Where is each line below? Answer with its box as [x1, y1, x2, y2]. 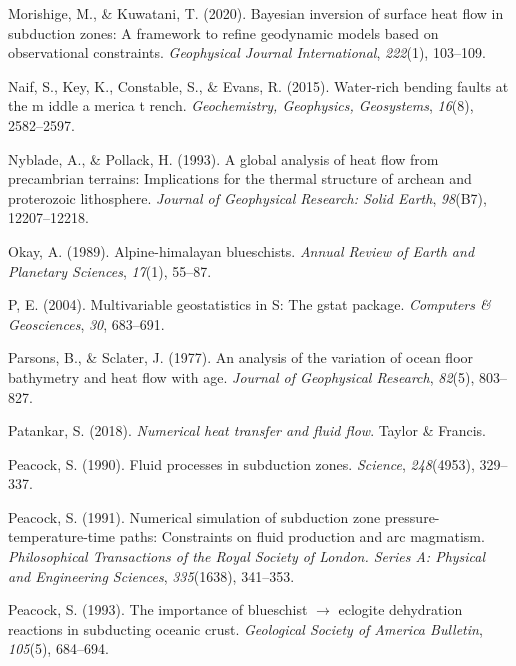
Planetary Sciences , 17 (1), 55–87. [8, 260, 212, 281]
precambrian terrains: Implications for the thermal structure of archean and [8, 168, 472, 189]
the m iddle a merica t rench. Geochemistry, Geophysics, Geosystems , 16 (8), [8, 95, 474, 116]
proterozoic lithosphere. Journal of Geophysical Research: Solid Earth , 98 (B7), [8, 187, 487, 208]
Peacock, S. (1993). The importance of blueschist [8, 599, 308, 620]
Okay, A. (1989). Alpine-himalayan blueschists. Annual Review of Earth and [8, 240, 475, 261]
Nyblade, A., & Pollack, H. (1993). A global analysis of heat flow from [8, 148, 439, 169]
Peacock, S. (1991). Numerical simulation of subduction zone [8, 506, 381, 527]
